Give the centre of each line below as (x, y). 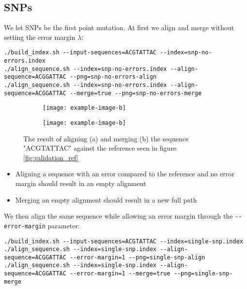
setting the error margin (40, 37)
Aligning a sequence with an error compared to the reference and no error (125, 174)
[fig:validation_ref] (51, 157)
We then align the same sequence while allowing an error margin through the (118, 216)
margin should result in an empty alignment (81, 183)
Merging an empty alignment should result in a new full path (106, 199)
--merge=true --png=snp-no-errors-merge (136, 93)
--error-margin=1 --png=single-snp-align (138, 257)
